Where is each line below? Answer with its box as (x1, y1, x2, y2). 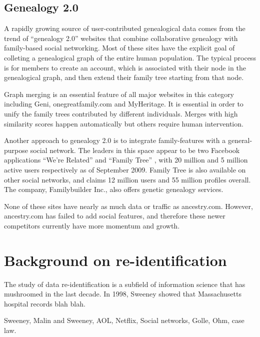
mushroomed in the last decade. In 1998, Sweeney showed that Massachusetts (4, 288, 241, 299)
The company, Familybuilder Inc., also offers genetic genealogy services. (4, 184, 223, 194)
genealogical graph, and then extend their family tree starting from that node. (4, 72, 244, 82)
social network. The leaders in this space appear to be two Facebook (30, 144, 240, 155)
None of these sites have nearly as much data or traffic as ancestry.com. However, (4, 200, 253, 211)
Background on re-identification (4, 249, 227, 270)
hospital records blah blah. (4, 298, 85, 308)
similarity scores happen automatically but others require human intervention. (4, 118, 243, 128)
